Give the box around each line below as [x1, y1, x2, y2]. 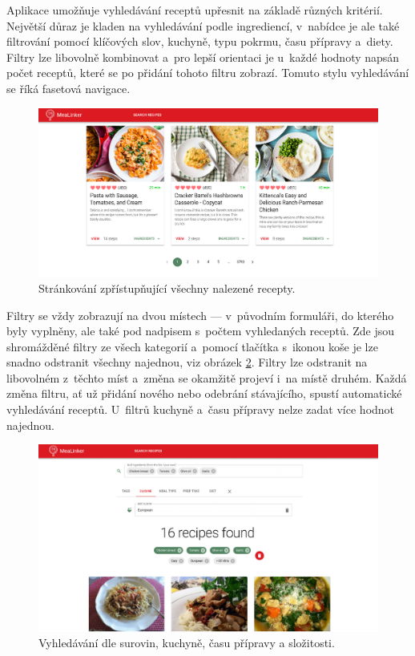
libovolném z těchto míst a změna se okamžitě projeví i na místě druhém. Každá [6, 369, 407, 386]
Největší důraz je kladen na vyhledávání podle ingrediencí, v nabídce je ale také [6, 17, 400, 34]
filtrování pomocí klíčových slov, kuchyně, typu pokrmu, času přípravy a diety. [6, 33, 393, 50]
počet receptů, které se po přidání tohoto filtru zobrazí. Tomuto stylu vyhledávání [6, 64, 409, 81]
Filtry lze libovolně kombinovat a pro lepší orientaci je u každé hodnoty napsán [6, 48, 400, 65]
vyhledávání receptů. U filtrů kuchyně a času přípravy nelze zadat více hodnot [6, 401, 395, 418]
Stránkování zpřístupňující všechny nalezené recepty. [38, 279, 296, 296]
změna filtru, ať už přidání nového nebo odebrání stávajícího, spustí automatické [6, 385, 402, 402]
